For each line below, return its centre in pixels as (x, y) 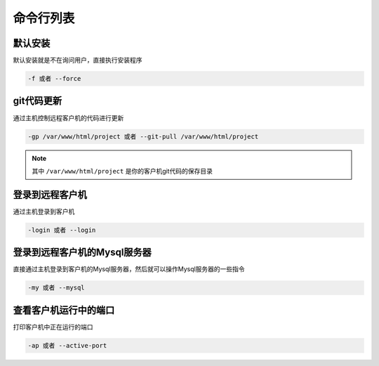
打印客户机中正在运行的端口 (53, 327)
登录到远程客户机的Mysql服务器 (82, 253)
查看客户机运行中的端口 (64, 310)
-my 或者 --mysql (56, 288)
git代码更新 (38, 101)
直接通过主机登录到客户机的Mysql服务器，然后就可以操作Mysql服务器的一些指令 (129, 269)
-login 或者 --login (62, 230)
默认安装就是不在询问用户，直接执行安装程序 (78, 60)
